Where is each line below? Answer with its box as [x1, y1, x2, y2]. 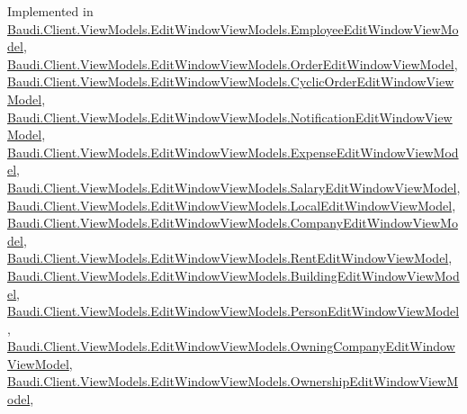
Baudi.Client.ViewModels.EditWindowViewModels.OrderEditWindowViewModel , [7, 54, 458, 73]
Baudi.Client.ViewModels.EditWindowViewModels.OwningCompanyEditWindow [7, 337, 455, 355]
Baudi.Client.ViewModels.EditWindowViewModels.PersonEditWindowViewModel [7, 301, 460, 320]
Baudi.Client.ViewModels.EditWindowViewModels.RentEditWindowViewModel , [7, 248, 453, 267]
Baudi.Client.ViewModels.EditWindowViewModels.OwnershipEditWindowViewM [7, 372, 459, 391]
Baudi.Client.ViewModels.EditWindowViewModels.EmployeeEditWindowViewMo [7, 19, 459, 38]
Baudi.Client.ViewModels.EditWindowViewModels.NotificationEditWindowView [7, 107, 453, 126]
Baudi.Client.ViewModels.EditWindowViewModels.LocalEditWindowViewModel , [7, 195, 456, 214]
